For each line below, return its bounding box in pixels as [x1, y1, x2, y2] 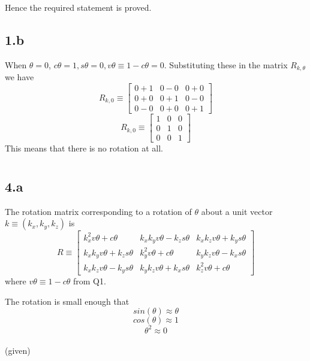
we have [5, 71, 34, 83]
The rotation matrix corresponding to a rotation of [5, 205, 192, 217]
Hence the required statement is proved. [5, 1, 152, 13]
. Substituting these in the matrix [164, 58, 288, 71]
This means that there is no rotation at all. [5, 142, 163, 154]
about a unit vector [201, 205, 273, 217]
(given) [5, 344, 31, 357]
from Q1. [73, 275, 106, 287]
